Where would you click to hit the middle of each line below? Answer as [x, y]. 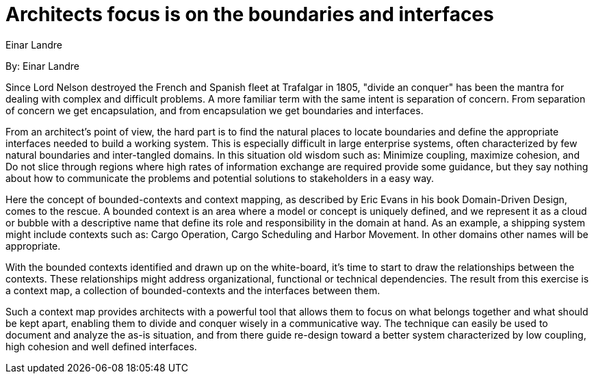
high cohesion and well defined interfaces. [101, 346]
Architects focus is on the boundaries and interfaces [250, 14]
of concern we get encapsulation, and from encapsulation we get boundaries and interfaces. [215, 110]
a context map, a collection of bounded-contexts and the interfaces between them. [193, 290]
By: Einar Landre [42, 66]
